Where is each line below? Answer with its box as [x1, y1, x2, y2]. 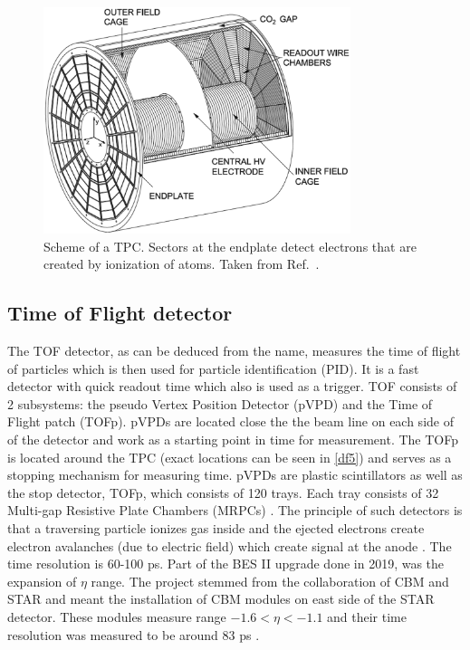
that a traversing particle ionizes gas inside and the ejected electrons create [7, 519, 425, 537]
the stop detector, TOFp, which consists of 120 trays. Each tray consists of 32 [7, 483, 439, 502]
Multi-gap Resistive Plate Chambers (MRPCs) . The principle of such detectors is [7, 501, 463, 520]
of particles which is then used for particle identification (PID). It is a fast [7, 358, 419, 378]
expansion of [7, 571, 77, 590]
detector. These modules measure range [7, 607, 226, 626]
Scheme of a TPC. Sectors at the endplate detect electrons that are [43, 236, 417, 255]
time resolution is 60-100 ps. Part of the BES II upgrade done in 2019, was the [7, 554, 445, 573]
